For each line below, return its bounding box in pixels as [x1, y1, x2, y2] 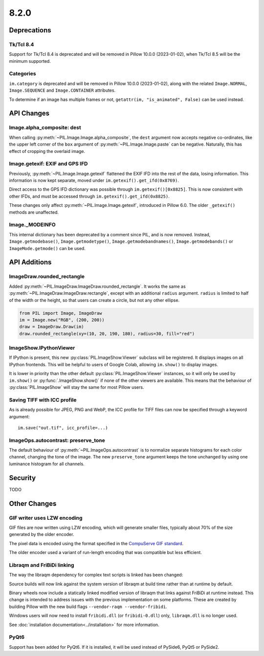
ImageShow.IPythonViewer [9, 345, 75, 352]
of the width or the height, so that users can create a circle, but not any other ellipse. [9, 297, 180, 303]
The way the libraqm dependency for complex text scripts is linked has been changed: [9, 572, 183, 578]
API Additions [9, 258, 52, 267]
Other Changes [9, 499, 57, 507]
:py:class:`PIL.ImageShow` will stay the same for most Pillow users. [9, 384, 144, 390]
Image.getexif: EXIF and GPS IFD [9, 160, 88, 167]
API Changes [9, 109, 50, 118]
